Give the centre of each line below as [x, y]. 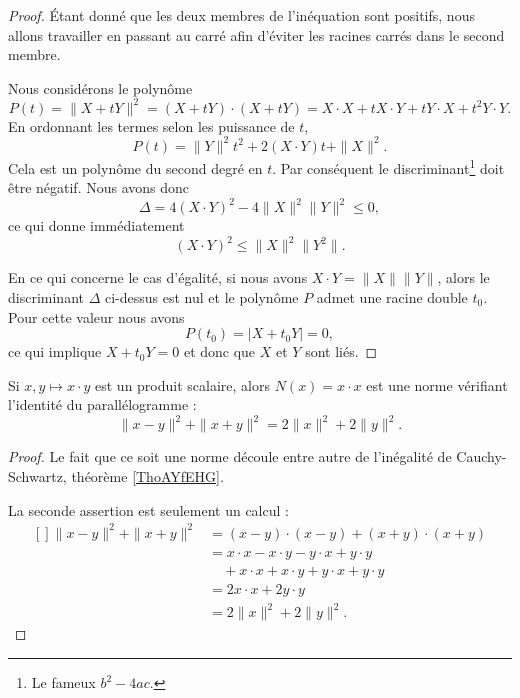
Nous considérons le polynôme [100, 87]
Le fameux [63, 682]
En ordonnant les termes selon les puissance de [151, 125]
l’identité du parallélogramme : [102, 404]
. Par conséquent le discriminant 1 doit [388, 166]
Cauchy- [481, 456]
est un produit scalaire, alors [182, 384]
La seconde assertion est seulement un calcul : [148, 509]
